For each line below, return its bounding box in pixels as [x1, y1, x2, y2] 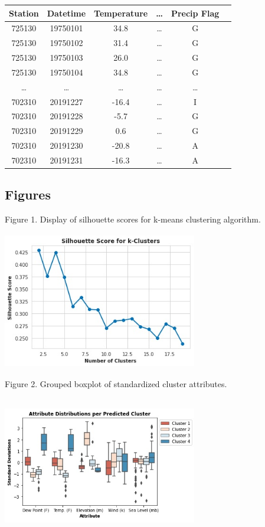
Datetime [47, 6, 86, 19]
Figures [5, 185, 51, 204]
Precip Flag [171, 6, 220, 19]
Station [9, 6, 39, 19]
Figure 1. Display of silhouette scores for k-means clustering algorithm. [5, 213, 261, 225]
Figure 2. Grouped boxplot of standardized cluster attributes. [5, 378, 227, 390]
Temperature [94, 6, 148, 19]
